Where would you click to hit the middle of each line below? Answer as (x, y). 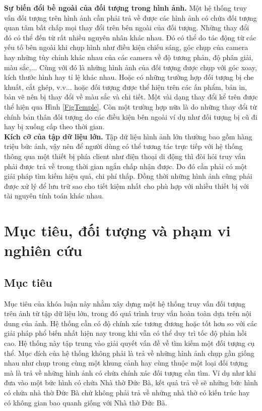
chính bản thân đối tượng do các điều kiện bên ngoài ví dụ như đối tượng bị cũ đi (131, 116)
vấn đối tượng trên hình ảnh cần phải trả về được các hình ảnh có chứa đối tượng (130, 17)
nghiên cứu (43, 250)
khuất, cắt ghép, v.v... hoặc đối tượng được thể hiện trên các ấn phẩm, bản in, (125, 87)
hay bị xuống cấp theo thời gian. (54, 126)
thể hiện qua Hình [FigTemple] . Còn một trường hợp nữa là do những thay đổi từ (130, 106)
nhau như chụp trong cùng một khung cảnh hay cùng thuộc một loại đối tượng (126, 363)
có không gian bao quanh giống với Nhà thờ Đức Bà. (86, 402)
